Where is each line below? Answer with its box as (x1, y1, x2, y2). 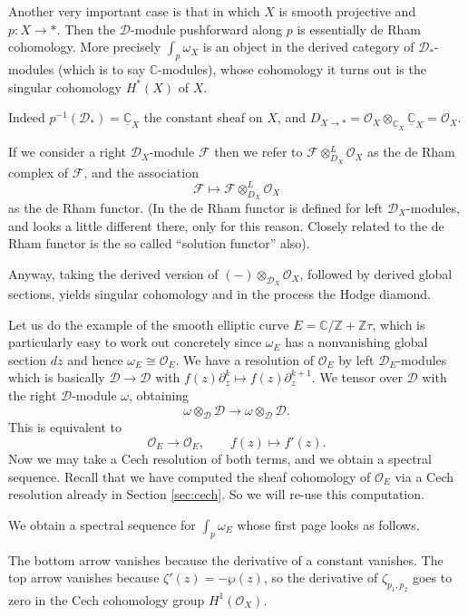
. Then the (56, 19, 116, 38)
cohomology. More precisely (8, 37, 161, 56)
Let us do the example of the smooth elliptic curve (8, 314, 289, 333)
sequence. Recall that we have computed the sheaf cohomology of (8, 467, 371, 486)
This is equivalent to (8, 418, 122, 437)
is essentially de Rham (297, 19, 421, 38)
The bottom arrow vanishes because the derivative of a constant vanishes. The (8, 550, 444, 569)
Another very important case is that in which (8, 2, 260, 20)
